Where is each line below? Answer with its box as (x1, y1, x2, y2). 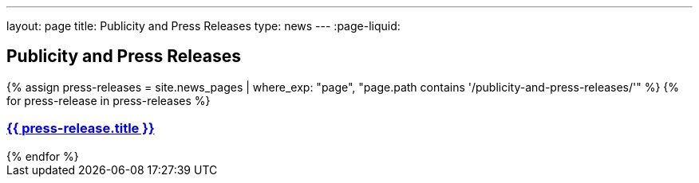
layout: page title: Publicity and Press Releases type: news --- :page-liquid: (6, 19, 401, 33)
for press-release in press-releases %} (6, 93, 211, 107)
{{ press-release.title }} (6, 120, 155, 137)
